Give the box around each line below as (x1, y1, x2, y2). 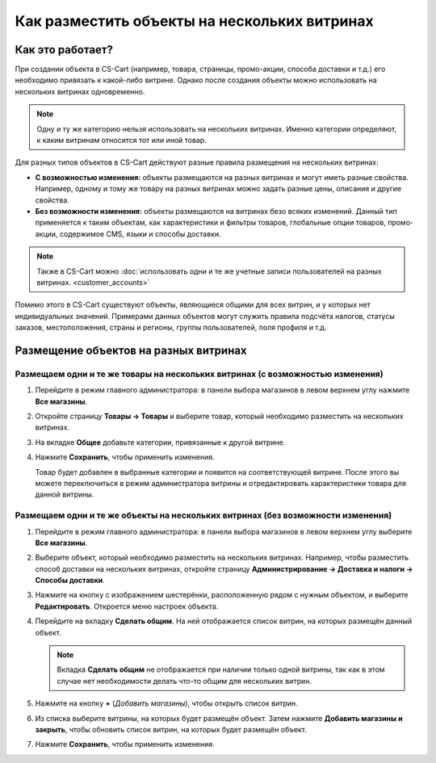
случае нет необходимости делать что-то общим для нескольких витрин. (57, 676, 312, 685)
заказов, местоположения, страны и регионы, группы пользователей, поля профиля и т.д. (15, 323, 327, 333)
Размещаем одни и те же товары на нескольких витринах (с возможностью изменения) (15, 368, 384, 379)
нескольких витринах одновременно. (15, 86, 145, 96)
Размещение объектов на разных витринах (15, 343, 247, 357)
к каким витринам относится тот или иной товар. (36, 136, 208, 145)
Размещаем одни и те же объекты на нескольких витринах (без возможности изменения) (15, 509, 392, 521)
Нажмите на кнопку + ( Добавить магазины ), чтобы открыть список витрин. (35, 698, 298, 708)
